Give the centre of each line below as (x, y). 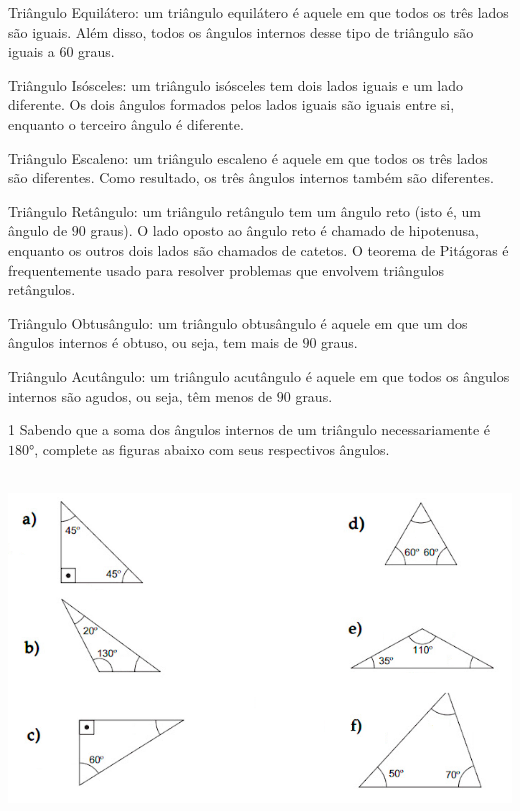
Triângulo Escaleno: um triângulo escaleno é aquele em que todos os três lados (248, 157)
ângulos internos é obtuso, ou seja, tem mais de (153, 342)
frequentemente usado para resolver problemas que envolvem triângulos (226, 269)
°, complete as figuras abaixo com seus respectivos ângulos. (209, 448)
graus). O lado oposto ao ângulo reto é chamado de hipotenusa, (284, 230)
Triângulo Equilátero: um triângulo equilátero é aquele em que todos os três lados (258, 12)
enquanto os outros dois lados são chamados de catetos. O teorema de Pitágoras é (258, 249)
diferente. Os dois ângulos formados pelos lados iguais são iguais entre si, (231, 104)
